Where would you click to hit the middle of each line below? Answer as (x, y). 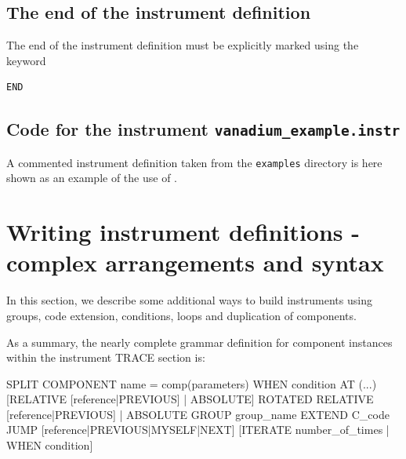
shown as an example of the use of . (92, 178)
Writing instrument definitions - (183, 232)
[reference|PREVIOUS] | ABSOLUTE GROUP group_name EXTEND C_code (198, 414)
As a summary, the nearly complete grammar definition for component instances (199, 342)
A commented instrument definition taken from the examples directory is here (194, 162)
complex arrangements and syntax (195, 262)
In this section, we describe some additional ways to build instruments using (189, 300)
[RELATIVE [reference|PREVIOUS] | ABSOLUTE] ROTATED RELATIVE (190, 399)
